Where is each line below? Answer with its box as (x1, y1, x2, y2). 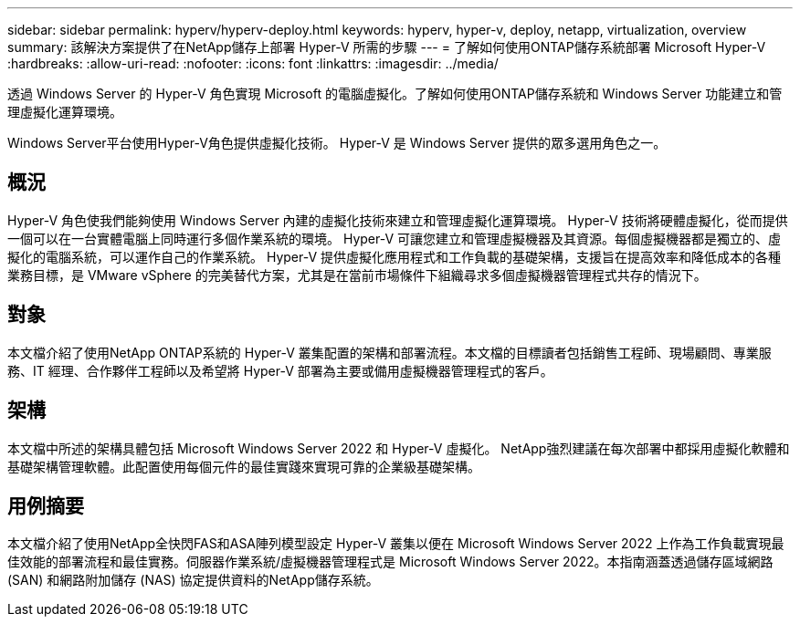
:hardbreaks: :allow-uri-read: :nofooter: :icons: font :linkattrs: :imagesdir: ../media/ (7, 56, 499, 71)
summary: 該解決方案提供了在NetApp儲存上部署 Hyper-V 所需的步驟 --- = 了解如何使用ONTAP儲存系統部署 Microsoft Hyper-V (7, 39, 766, 55)
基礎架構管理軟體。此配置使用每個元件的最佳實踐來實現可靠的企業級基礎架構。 (7, 458, 480, 474)
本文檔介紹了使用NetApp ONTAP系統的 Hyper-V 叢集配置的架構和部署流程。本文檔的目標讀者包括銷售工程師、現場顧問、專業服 (7, 344, 772, 360)
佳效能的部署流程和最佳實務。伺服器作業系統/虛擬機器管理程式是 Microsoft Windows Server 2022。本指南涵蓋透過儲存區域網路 (7, 554, 774, 570)
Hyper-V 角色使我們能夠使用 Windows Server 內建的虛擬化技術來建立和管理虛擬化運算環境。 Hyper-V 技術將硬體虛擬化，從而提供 (7, 212, 788, 228)
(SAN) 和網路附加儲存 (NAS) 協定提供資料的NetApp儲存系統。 (7, 572, 379, 588)
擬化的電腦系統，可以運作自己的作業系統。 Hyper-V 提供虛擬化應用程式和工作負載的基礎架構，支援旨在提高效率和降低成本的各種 (7, 248, 782, 265)
